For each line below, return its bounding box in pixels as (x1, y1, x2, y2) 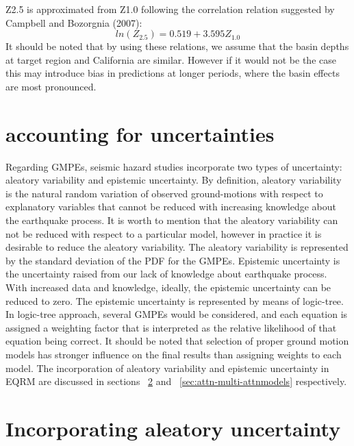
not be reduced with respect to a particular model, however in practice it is (5, 226, 322, 240)
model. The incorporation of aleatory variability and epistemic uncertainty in (5, 360, 329, 375)
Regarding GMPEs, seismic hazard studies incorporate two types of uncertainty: (5, 159, 342, 173)
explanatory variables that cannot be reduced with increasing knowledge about (5, 199, 336, 214)
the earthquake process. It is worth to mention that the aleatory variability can (5, 213, 338, 227)
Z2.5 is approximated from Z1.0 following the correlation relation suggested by (5, 2, 335, 16)
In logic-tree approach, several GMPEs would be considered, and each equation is (5, 307, 348, 321)
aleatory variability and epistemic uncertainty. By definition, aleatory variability (5, 173, 342, 187)
